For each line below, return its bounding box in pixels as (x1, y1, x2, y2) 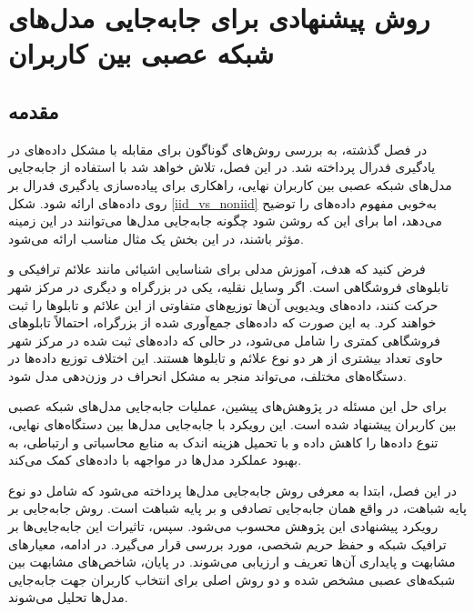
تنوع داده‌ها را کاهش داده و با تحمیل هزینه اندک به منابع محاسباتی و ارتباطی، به (8, 432, 439, 451)
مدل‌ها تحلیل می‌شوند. (8, 588, 128, 607)
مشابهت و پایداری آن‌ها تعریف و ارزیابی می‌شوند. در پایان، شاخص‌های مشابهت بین (8, 552, 456, 571)
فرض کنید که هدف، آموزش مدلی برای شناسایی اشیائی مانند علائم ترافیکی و (8, 259, 426, 278)
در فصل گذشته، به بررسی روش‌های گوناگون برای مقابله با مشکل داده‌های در (8, 139, 428, 158)
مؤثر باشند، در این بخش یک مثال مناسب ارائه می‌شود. (8, 228, 304, 247)
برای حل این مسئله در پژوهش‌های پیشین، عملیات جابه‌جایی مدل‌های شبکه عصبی (8, 397, 447, 416)
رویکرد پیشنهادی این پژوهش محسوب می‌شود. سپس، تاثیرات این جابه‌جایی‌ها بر (8, 517, 439, 536)
